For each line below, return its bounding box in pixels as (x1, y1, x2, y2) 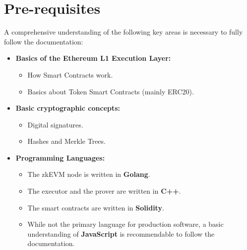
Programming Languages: (15, 152, 105, 163)
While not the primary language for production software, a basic (27, 219, 224, 229)
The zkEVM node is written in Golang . (27, 169, 150, 179)
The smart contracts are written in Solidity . (27, 202, 164, 212)
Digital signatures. (27, 119, 83, 129)
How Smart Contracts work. (27, 69, 113, 80)
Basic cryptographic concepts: (15, 103, 121, 113)
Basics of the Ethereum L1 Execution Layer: (15, 53, 171, 63)
